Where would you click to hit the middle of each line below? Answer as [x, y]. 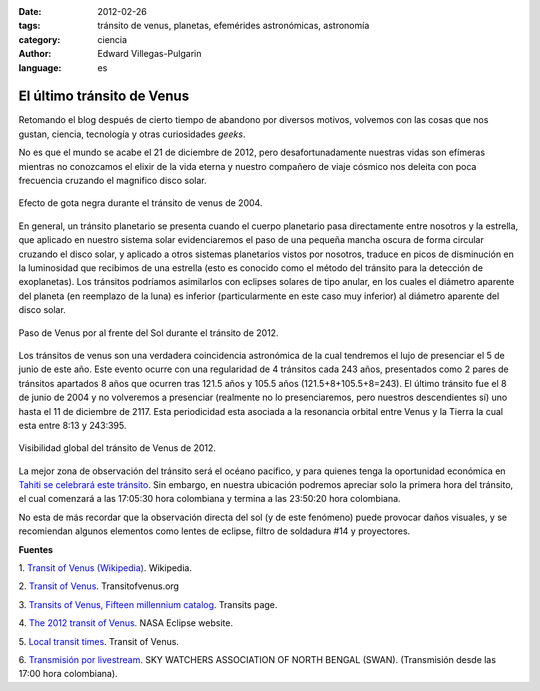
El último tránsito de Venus [104, 96]
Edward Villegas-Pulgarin [149, 54]
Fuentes [36, 549]
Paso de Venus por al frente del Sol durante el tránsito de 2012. [148, 332]
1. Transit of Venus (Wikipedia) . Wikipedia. [105, 568]
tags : [29, 26]
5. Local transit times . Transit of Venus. [99, 641]
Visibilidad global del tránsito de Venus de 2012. [117, 448]
